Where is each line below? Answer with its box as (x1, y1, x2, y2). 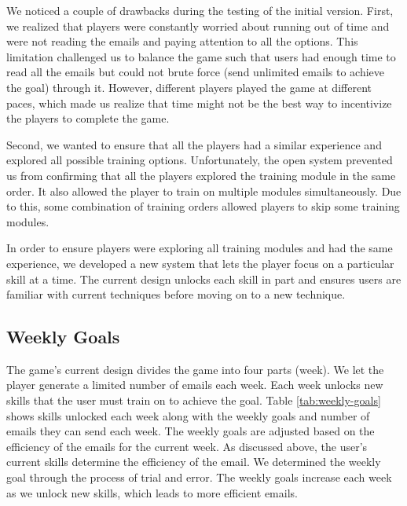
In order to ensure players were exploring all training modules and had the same (6, 240, 393, 256)
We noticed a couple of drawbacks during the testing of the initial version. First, (6, 2, 394, 18)
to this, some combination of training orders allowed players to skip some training (6, 198, 400, 214)
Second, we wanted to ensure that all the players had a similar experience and (6, 136, 382, 152)
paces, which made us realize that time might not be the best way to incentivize (6, 94, 392, 111)
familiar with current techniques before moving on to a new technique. (6, 286, 346, 302)
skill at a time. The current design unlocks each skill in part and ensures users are (6, 270, 401, 287)
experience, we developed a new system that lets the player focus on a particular (6, 255, 394, 271)
